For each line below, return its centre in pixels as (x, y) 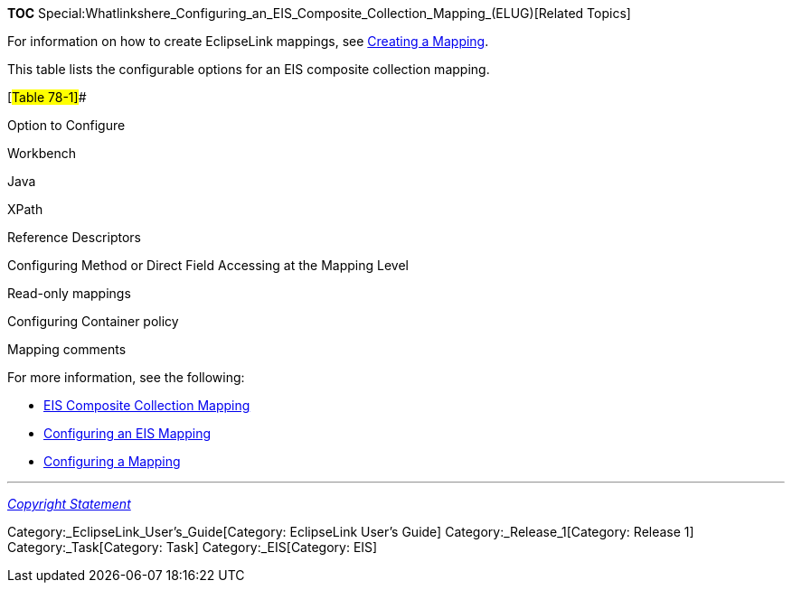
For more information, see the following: (126, 377)
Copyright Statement (69, 504)
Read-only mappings (69, 293)
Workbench (42, 153)
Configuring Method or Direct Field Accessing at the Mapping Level (208, 265)
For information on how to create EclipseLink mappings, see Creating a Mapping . (248, 41)
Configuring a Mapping (112, 461)
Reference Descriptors (74, 237)
